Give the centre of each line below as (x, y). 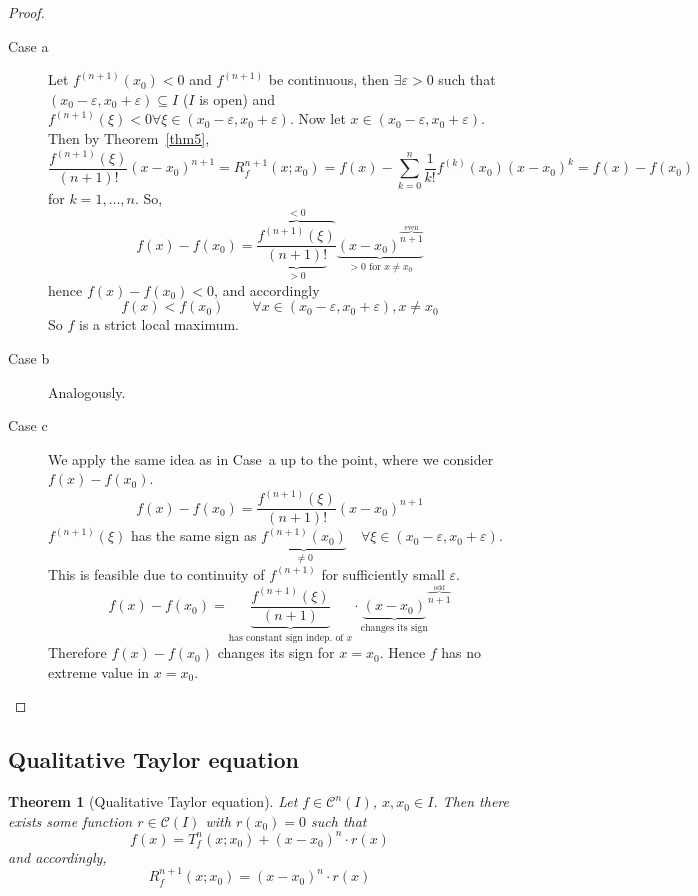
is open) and (237, 98)
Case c (28, 425)
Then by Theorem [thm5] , (129, 137)
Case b (29, 357)
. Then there (471, 801)
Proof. (26, 12)
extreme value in (99, 671)
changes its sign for (276, 652)
